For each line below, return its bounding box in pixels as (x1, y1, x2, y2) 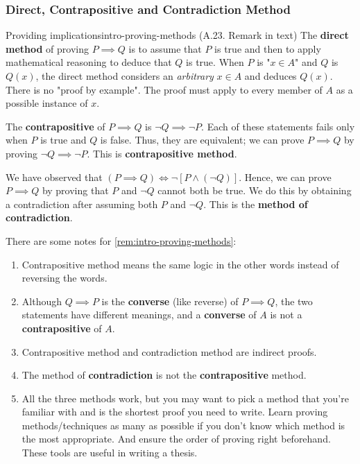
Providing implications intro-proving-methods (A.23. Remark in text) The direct (6, 28, 349, 42)
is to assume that (128, 41, 202, 55)
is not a (270, 307, 302, 322)
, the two (275, 293, 313, 308)
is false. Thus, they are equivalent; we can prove (100, 132, 305, 147)
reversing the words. (22, 270, 108, 285)
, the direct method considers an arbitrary (35, 69, 214, 83)
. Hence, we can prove (239, 169, 332, 184)
